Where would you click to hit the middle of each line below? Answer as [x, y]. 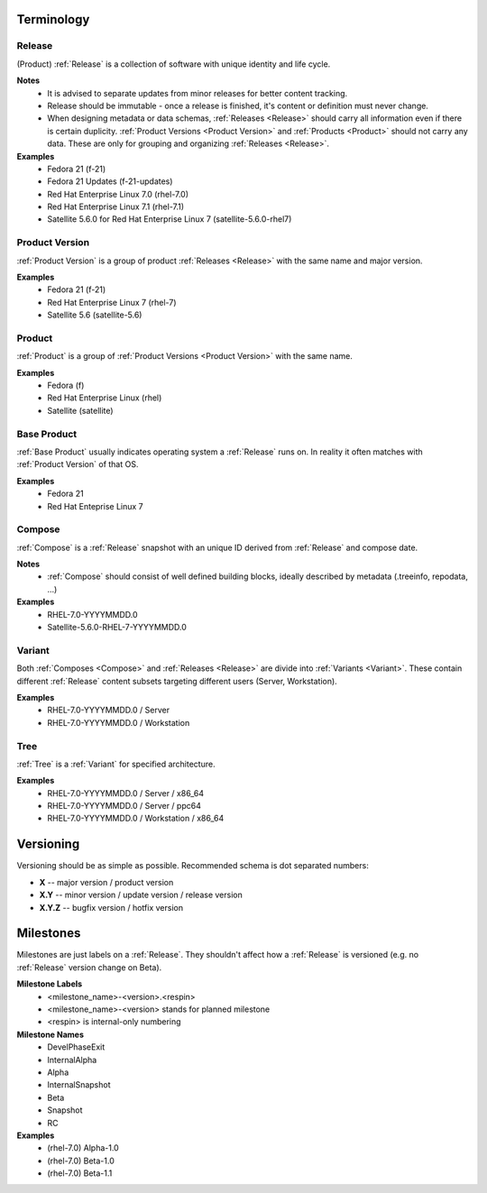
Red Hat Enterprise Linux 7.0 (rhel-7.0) [118, 194]
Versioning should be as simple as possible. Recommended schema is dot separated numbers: [193, 866]
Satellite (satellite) [80, 410]
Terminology [53, 19]
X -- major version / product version [106, 882]
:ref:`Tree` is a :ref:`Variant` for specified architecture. [116, 764]
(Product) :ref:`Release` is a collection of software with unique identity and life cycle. [174, 64]
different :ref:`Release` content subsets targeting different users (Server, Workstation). [177, 681]
